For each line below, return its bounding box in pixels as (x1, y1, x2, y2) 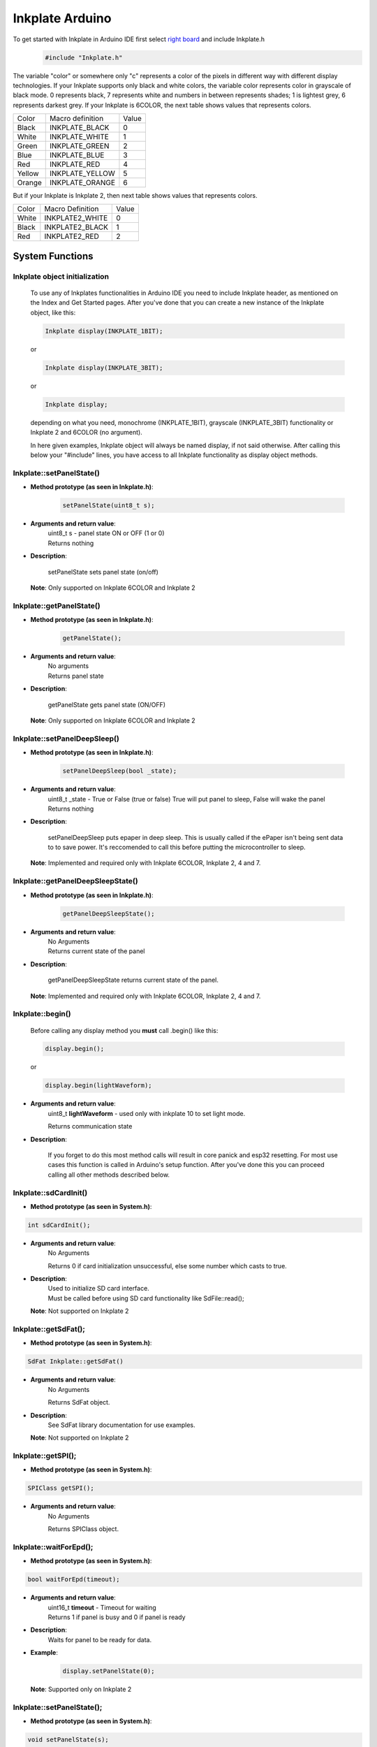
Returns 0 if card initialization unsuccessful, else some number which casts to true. (47, 1261, 288, 1270)
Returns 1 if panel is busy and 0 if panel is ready (47, 1613, 186, 1621)
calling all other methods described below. (47, 1170, 170, 1179)
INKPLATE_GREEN (50, 141, 110, 151)
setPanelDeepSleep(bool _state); (62, 767, 177, 775)
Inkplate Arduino (13, 10, 112, 26)
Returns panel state (47, 672, 104, 680)
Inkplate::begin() (13, 1009, 71, 1019)
